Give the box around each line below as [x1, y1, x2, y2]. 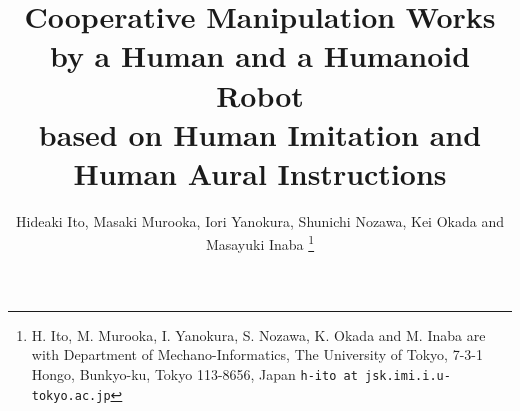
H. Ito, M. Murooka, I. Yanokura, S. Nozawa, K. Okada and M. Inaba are [31, 324, 486, 345]
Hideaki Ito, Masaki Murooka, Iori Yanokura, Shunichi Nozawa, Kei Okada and [16, 210, 504, 231]
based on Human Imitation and [38, 113, 482, 154]
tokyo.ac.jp [31, 388, 111, 403]
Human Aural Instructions [73, 152, 447, 193]
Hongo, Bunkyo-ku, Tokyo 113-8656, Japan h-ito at [31, 363, 358, 384]
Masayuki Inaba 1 [205, 231, 315, 255]
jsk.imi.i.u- [364, 368, 451, 383]
